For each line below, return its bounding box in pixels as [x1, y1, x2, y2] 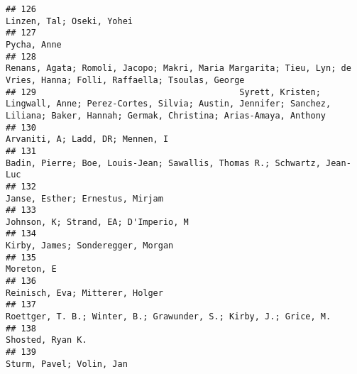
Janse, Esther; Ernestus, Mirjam [6, 193, 163, 204]
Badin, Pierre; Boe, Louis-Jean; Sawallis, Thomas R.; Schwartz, [6, 158, 321, 168]
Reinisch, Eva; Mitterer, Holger [6, 287, 163, 298]
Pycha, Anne [6, 39, 62, 50]
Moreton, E [6, 264, 57, 275]
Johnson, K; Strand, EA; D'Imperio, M [6, 216, 189, 227]
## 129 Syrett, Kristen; [6, 87, 321, 97]
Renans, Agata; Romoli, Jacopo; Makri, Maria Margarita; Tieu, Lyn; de [6, 63, 351, 74]
